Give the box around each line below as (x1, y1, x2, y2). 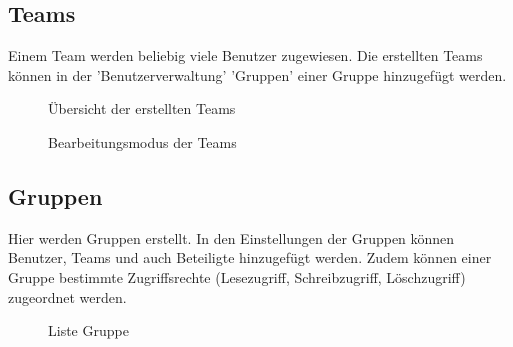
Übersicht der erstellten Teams (48, 98, 236, 119)
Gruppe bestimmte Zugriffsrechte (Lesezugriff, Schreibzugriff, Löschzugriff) (8, 266, 466, 287)
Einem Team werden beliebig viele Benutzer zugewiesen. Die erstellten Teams (8, 45, 483, 66)
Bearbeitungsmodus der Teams (48, 131, 237, 152)
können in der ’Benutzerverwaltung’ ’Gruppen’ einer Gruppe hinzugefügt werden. (8, 64, 507, 85)
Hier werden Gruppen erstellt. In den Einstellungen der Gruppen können (8, 227, 455, 248)
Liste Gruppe (48, 320, 129, 341)
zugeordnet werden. (8, 286, 127, 307)
